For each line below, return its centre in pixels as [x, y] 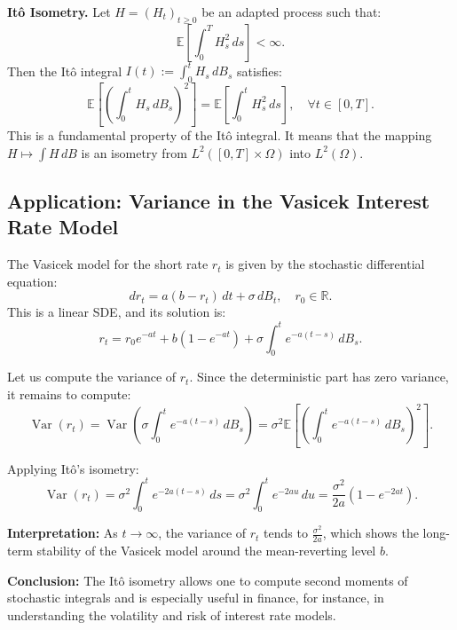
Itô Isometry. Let [59, 12]
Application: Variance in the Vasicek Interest [219, 201]
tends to [286, 533]
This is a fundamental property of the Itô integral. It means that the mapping [220, 135]
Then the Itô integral [65, 71]
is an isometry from [134, 152]
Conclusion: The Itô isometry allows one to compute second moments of [208, 580]
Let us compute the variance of [92, 377]
